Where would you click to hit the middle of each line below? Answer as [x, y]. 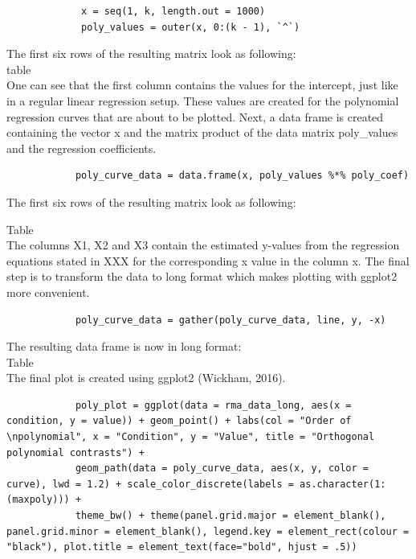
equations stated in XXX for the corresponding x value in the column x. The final [208, 260]
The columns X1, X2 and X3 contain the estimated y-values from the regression [203, 245]
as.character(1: [343, 484]
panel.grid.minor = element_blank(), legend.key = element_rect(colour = [208, 531]
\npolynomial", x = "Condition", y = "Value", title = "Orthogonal [191, 437]
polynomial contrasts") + [75, 452]
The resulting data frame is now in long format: [124, 346]
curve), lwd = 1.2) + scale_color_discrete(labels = [150, 484]
